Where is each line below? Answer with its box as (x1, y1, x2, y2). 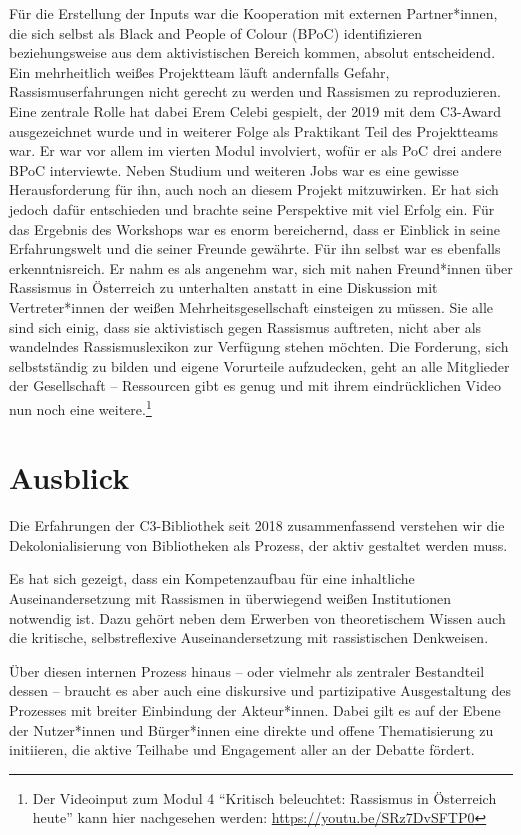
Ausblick (9, 457, 130, 498)
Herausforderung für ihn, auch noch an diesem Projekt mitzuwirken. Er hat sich (9, 179, 499, 200)
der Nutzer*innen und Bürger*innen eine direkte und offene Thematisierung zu (9, 719, 494, 740)
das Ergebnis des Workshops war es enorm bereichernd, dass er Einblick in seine (9, 218, 500, 239)
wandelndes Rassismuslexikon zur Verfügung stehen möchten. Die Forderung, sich (9, 336, 509, 357)
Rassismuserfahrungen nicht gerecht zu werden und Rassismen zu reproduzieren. (9, 81, 501, 102)
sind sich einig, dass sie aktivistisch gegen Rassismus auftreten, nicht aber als (9, 316, 482, 337)
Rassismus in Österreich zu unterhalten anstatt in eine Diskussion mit (9, 277, 438, 298)
